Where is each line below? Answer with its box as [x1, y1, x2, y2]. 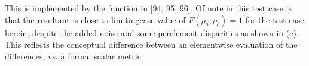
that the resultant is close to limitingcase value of [5, 13, 186, 26]
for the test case [245, 13, 304, 26]
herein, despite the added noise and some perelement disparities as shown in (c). [5, 26, 299, 39]
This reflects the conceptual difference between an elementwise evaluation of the [5, 38, 298, 51]
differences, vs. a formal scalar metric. [5, 49, 143, 62]
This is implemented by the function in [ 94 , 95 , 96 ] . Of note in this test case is [5, 2, 292, 14]
